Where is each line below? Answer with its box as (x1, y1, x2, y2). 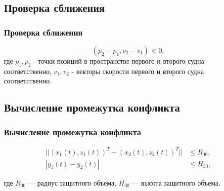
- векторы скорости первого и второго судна (71, 66, 204, 76)
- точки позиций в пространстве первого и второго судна (33, 56, 204, 66)
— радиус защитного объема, (28, 177, 117, 188)
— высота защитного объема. (132, 177, 221, 188)
